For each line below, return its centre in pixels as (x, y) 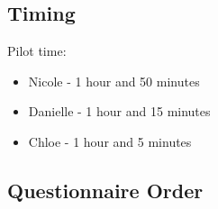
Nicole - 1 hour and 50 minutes (114, 81)
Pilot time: (37, 51)
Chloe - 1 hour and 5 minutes (110, 141)
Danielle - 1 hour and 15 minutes (119, 111)
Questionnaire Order (105, 190)
